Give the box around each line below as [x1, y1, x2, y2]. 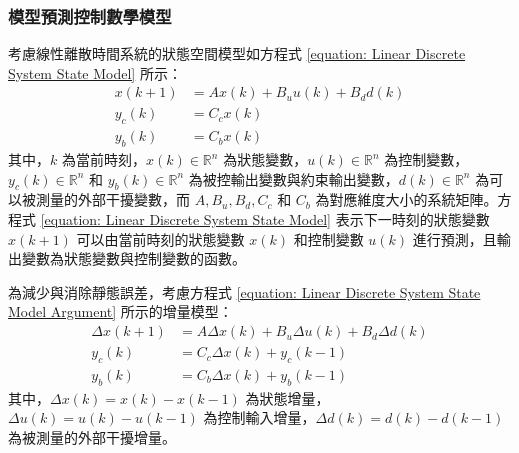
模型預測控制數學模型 [8, 3, 172, 28]
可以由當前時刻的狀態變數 [76, 228, 245, 249]
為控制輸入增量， [203, 407, 316, 428]
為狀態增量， [245, 387, 330, 408]
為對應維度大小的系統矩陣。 [315, 189, 498, 210]
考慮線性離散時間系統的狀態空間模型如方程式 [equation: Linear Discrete [8, 43, 466, 64]
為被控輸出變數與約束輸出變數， [188, 168, 399, 189]
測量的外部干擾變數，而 [35, 189, 190, 210]
